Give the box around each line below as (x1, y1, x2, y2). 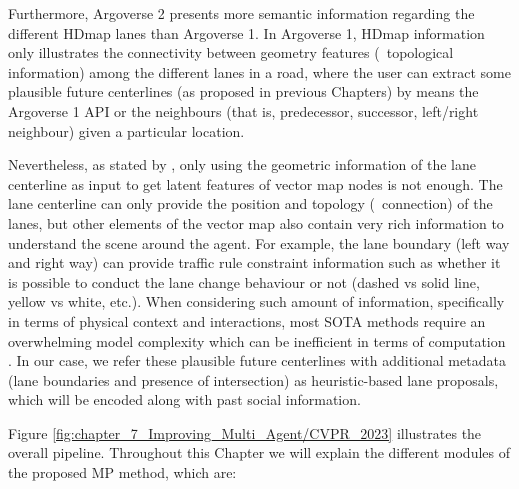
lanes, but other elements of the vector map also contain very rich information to (8, 212, 504, 233)
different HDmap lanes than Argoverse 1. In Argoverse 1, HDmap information (8, 22, 485, 43)
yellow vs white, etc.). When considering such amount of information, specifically (8, 291, 505, 312)
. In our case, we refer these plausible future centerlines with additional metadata (8, 350, 506, 371)
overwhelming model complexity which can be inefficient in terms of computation (8, 330, 506, 351)
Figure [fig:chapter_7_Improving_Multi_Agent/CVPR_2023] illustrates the (8, 422, 482, 443)
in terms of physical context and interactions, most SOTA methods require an (8, 310, 486, 331)
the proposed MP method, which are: (8, 462, 237, 483)
